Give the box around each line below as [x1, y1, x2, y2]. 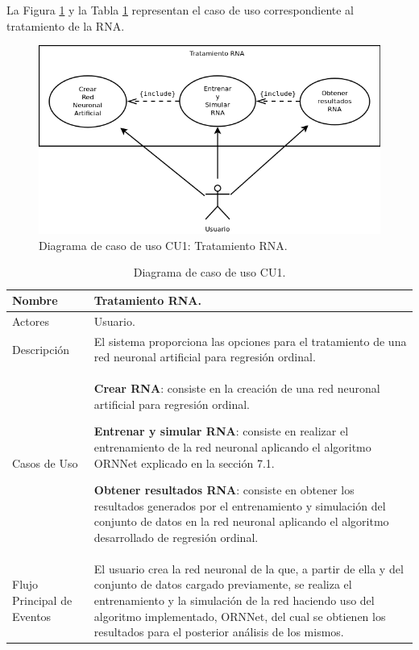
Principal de [12, 591, 73, 608]
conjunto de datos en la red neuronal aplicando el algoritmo [93, 513, 389, 530]
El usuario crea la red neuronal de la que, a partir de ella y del [93, 560, 404, 577]
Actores [12, 312, 49, 329]
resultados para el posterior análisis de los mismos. [93, 623, 344, 640]
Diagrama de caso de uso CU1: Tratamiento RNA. [39, 236, 288, 253]
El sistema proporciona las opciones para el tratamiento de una [93, 332, 407, 349]
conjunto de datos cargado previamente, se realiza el [93, 576, 352, 593]
